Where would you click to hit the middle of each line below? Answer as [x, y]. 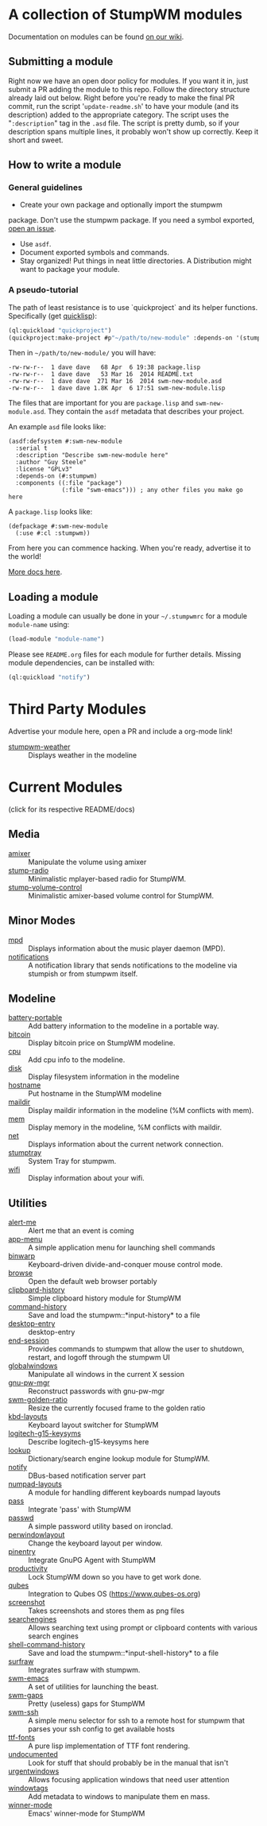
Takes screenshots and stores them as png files [106, 1611]
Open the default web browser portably [93, 1281]
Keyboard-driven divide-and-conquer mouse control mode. [126, 1265]
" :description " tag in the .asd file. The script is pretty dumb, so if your [124, 123]
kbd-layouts [28, 1417]
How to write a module [65, 165]
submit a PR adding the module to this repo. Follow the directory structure [129, 89]
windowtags [28, 1788]
